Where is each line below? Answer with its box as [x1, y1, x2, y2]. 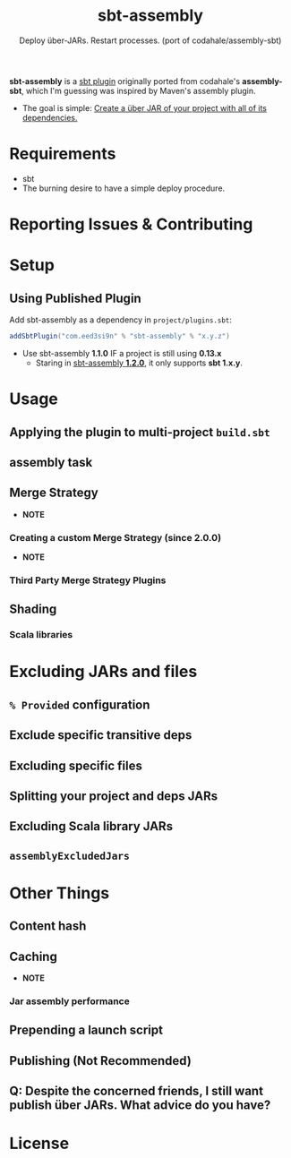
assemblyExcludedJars [9, 849, 130, 862]
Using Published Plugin [9, 290, 141, 305]
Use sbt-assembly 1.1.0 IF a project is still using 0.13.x [21, 347, 222, 358]
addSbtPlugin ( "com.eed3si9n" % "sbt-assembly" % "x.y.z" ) [9, 332, 230, 341]
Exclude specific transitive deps [9, 727, 193, 743]
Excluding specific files [9, 758, 143, 773]
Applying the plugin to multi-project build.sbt [9, 425, 270, 440]
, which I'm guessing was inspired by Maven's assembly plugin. [21, 85, 257, 96]
